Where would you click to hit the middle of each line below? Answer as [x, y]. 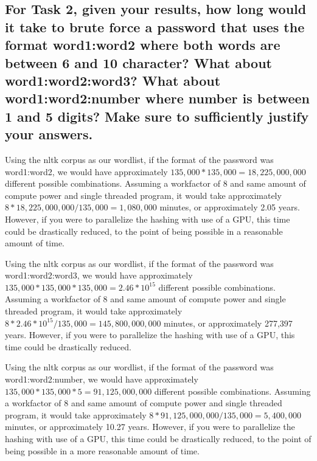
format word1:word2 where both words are [143, 45]
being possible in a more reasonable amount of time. [102, 450]
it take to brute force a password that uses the [155, 26]
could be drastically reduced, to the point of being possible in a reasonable [144, 231]
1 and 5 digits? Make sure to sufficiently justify [157, 116]
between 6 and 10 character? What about [138, 62]
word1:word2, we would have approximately [86, 171]
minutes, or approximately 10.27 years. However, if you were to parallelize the [150, 427]
